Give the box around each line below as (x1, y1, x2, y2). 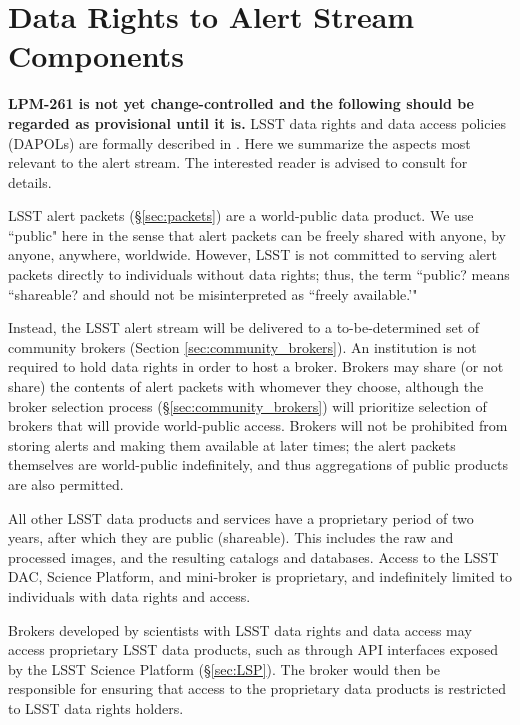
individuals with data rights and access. (8, 585, 251, 606)
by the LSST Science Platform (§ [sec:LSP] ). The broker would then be (8, 658, 441, 679)
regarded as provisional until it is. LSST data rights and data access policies (8, 112, 507, 133)
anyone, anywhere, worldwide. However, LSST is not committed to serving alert (8, 244, 497, 265)
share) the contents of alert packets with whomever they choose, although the (8, 376, 484, 397)
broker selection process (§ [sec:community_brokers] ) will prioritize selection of (8, 395, 487, 416)
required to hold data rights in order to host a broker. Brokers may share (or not (8, 356, 504, 377)
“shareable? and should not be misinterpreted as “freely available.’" (8, 283, 418, 304)
